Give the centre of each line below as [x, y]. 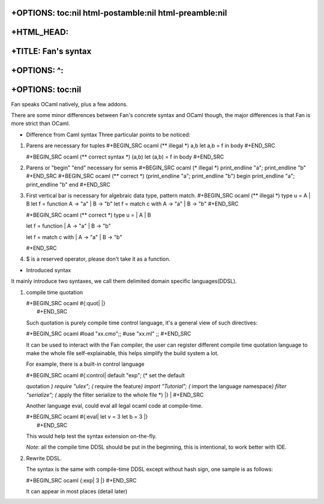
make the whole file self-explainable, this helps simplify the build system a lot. [122, 353]
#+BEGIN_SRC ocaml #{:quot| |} [66, 303]
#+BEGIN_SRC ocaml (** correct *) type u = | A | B [88, 215]
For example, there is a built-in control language [85, 364]
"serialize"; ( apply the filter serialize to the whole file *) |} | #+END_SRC [115, 395]
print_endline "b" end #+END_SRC [68, 184]
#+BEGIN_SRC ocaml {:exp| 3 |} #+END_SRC [82, 480]
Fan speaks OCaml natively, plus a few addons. [70, 104]
